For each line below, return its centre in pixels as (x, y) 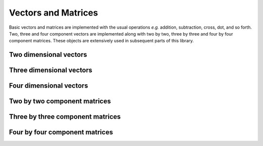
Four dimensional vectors (48, 86)
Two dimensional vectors (48, 55)
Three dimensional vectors (51, 70)
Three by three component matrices (65, 117)
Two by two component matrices (60, 101)
